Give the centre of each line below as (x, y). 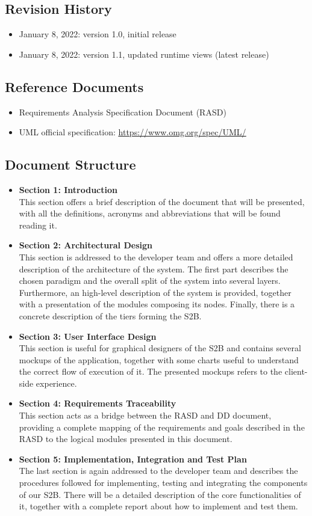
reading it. (38, 225)
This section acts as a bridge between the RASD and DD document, (145, 415)
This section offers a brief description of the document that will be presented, (162, 201)
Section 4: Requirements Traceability (98, 403)
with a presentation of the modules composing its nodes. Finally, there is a (157, 304)
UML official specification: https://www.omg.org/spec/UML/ (133, 132)
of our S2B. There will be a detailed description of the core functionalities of (160, 494)
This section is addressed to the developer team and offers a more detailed (156, 256)
